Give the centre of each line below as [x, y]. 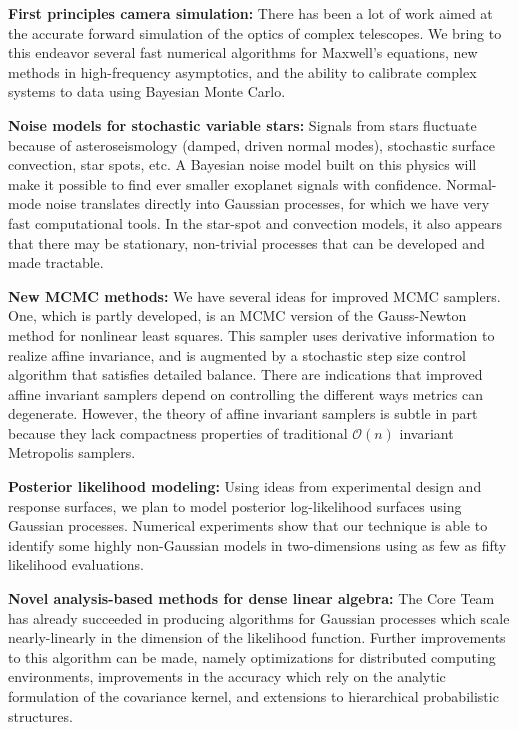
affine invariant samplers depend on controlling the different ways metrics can [245, 393]
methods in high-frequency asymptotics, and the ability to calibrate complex [242, 71]
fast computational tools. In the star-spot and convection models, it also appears [255, 222]
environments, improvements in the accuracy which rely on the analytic [227, 676]
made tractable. [56, 262]
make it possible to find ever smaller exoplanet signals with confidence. [225, 183]
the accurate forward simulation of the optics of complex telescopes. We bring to [255, 32]
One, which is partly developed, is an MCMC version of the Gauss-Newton [237, 315]
